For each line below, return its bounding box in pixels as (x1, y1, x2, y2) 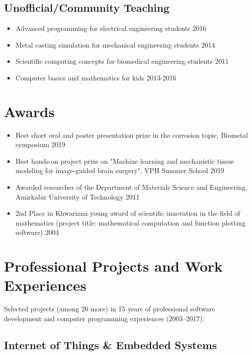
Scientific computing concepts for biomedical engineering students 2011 (15, 56, 229, 66)
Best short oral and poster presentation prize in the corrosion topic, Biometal (15, 129, 248, 140)
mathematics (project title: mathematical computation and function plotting (15, 217, 246, 228)
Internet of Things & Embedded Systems (4, 337, 217, 352)
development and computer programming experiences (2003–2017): (4, 313, 204, 323)
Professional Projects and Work (4, 256, 223, 276)
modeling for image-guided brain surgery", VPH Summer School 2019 (15, 165, 225, 176)
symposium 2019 (15, 139, 66, 150)
